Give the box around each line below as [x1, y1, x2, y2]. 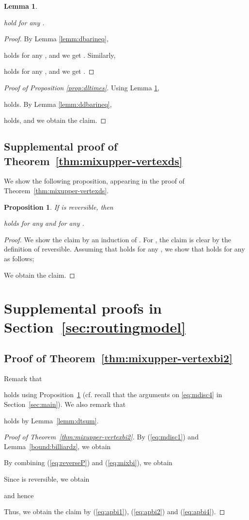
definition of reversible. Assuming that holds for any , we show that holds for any [4, 244, 245, 254]
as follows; [4, 253, 34, 263]
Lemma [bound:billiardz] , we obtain [4, 441, 111, 451]
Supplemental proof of [4, 139, 118, 154]
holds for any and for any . [4, 218, 84, 228]
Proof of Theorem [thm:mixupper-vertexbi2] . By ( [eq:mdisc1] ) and [4, 432, 199, 442]
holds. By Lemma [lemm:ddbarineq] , [4, 99, 112, 109]
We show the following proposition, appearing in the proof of [4, 176, 185, 186]
